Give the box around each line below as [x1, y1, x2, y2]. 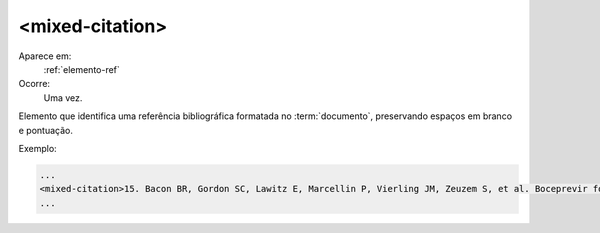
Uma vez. [43, 91, 83, 104]
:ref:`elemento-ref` [43, 63, 120, 75]
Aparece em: [18, 50, 72, 62]
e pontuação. [18, 124, 74, 136]
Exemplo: [18, 142, 57, 154]
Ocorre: [18, 78, 50, 90]
